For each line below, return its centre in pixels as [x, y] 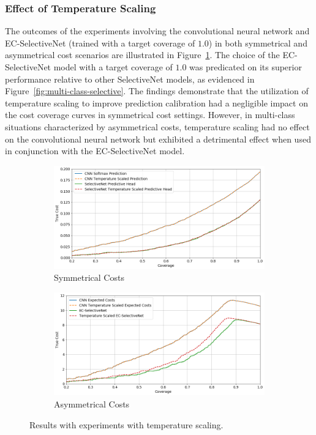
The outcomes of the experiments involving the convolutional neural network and [157, 31]
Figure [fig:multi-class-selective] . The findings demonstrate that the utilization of [157, 91]
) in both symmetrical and [258, 43]
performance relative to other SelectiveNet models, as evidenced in [130, 79]
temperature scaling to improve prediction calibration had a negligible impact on [156, 102]
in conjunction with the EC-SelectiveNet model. [95, 151]
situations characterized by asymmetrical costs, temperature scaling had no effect [157, 126]
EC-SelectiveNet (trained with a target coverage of [100, 43]
